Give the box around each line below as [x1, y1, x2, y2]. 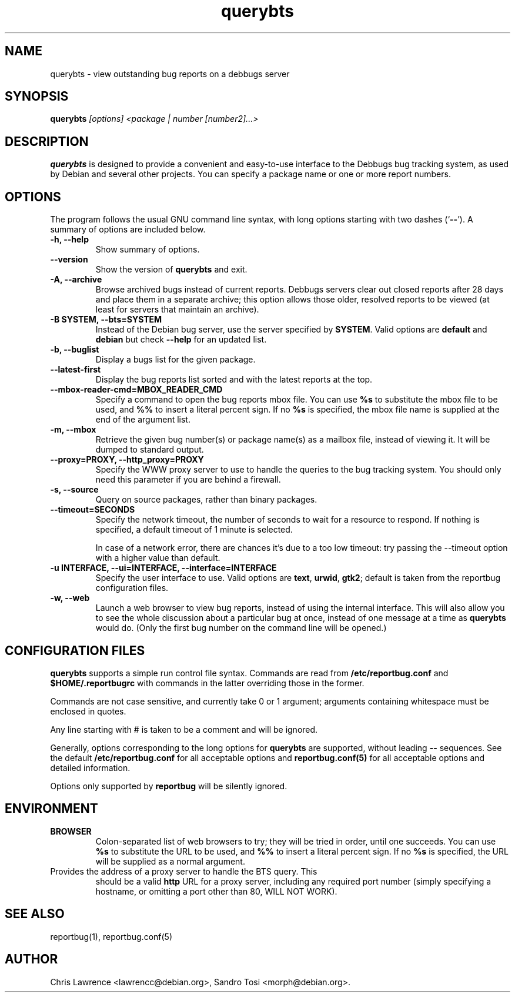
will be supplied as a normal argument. [95, 856, 245, 866]
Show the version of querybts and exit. [95, 264, 248, 275]
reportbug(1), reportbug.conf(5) [50, 931, 173, 942]
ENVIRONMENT [5, 801, 98, 816]
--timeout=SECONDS [50, 504, 135, 515]
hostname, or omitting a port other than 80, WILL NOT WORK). [95, 886, 337, 896]
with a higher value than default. [95, 553, 220, 563]
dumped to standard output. [95, 444, 204, 455]
